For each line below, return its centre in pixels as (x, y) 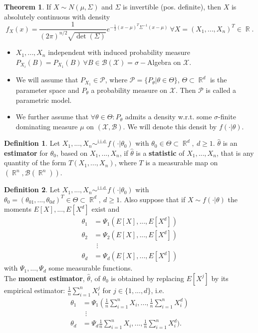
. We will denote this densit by (170, 126)
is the (218, 80)
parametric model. (44, 100)
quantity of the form (35, 163)
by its (220, 278)
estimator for (26, 153)
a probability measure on (129, 90)
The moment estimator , (44, 278)
